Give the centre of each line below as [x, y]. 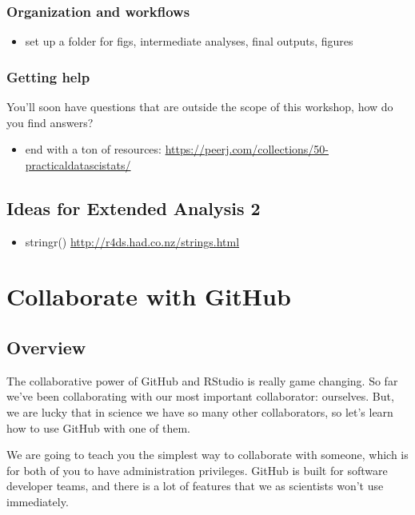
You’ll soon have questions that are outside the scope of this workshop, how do [200, 107]
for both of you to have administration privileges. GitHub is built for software [197, 470]
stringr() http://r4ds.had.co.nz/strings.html [132, 241]
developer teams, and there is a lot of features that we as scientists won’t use [195, 486]
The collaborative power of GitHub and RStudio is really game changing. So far [202, 380]
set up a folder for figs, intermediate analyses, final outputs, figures [189, 41]
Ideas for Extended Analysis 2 [134, 208]
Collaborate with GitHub [149, 296]
